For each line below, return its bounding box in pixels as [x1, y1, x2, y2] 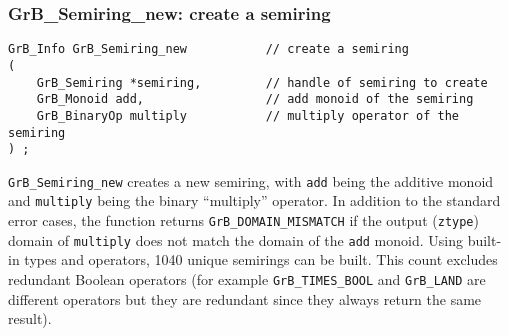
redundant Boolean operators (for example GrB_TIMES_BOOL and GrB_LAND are [8, 269, 486, 290]
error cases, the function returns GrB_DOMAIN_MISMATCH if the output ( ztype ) [8, 210, 479, 231]
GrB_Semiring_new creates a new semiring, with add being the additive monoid [8, 170, 494, 191]
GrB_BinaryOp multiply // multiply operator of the [36, 108, 460, 123]
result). [8, 308, 52, 329]
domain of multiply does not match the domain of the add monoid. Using [8, 229, 463, 250]
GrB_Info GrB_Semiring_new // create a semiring [8, 42, 409, 57]
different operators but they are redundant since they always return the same [8, 288, 482, 309]
